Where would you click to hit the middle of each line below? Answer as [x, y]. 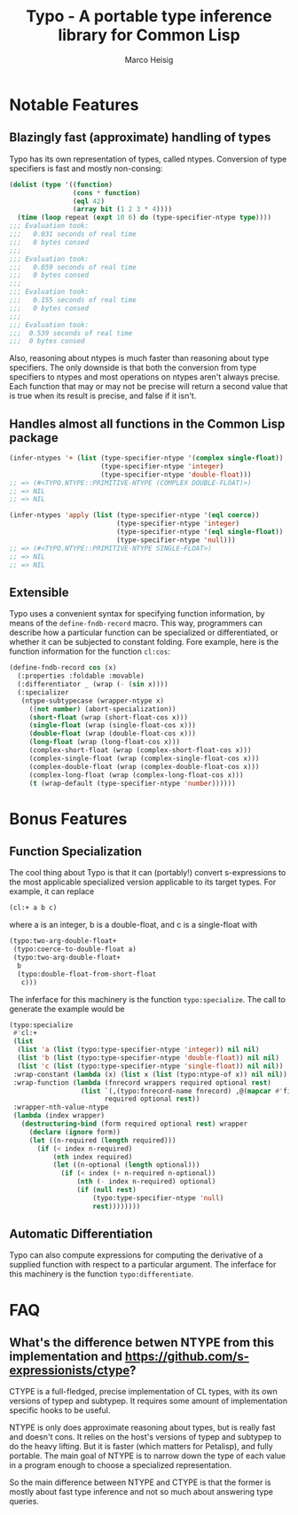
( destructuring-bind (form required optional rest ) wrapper [134, 1124]
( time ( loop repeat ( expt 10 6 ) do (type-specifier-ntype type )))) [145, 218]
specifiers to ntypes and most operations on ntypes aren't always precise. [145, 377]
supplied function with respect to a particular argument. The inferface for [143, 1265]
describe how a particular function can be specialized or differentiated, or [144, 632]
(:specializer [43, 692]
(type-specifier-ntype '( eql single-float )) [200, 532]
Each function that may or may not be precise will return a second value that [149, 387]
